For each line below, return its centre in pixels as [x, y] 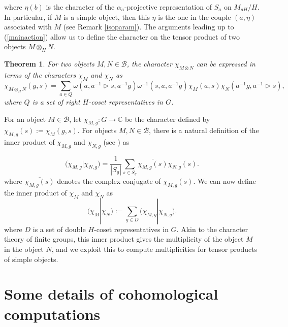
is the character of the [80, 7]
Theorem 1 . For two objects [49, 64]
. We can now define [225, 181]
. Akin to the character [212, 229]
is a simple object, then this [107, 17]
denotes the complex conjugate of [109, 181]
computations [52, 314]
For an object [25, 119]
